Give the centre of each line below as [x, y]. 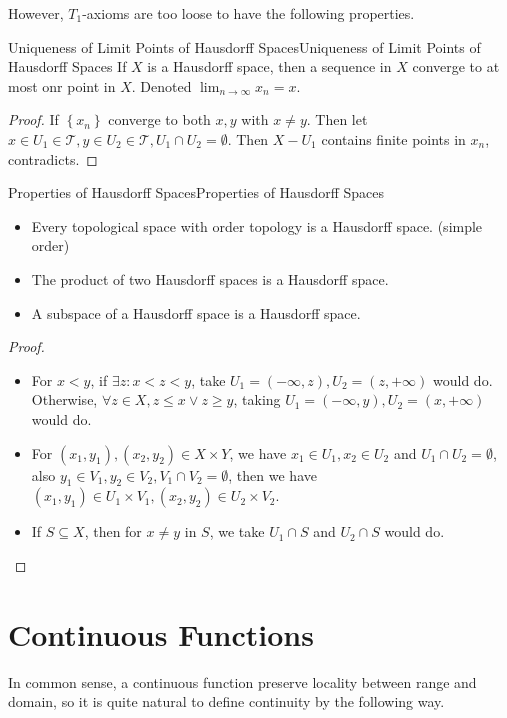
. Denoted [161, 85]
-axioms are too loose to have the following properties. [248, 13]
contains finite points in [393, 138]
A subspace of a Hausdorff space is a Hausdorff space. [196, 312]
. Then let [337, 119]
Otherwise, [64, 399]
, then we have [272, 474]
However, [36, 13]
